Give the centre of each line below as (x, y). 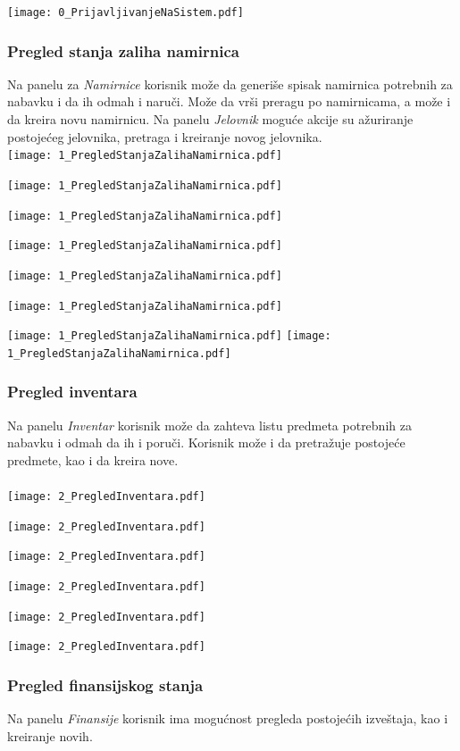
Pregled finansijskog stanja (105, 684)
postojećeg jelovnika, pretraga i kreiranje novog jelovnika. (165, 136)
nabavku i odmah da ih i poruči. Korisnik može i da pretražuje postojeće (206, 442)
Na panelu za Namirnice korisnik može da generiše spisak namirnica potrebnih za (230, 83)
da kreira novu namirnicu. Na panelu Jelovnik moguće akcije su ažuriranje (210, 119)
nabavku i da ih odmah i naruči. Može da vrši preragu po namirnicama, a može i (229, 101)
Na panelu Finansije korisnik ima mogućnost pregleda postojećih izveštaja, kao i (228, 718)
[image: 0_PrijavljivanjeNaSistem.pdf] (125, 13)
